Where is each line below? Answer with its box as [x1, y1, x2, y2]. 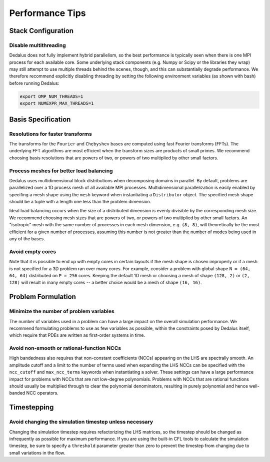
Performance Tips [9, 7, 86, 18]
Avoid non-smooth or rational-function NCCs [9, 345, 121, 352]
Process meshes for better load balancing [9, 167, 113, 174]
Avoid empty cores [9, 248, 56, 255]
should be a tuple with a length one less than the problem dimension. [9, 199, 151, 205]
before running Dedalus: [9, 80, 59, 86]
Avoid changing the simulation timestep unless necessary [9, 419, 153, 426]
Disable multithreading [9, 41, 66, 48]
